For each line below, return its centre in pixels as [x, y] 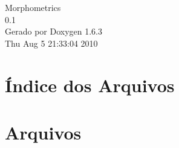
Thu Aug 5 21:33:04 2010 [51, 43]
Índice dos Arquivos [90, 85]
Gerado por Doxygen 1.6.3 [54, 31]
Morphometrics [33, 7]
